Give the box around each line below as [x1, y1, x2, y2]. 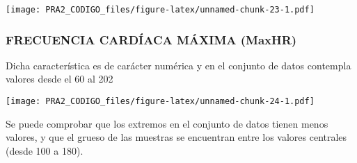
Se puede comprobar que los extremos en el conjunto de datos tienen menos [6, 116, 328, 130]
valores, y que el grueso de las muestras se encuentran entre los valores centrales [6, 130, 347, 144]
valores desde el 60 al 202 [6, 71, 113, 86]
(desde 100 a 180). [6, 143, 84, 157]
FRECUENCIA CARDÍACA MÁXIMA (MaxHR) [6, 31, 297, 48]
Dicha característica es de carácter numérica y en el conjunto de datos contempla [6, 58, 351, 72]
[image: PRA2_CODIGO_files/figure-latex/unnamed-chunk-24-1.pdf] [6, 96, 315, 107]
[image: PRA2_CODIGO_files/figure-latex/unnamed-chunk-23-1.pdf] [6, 5, 315, 15]
